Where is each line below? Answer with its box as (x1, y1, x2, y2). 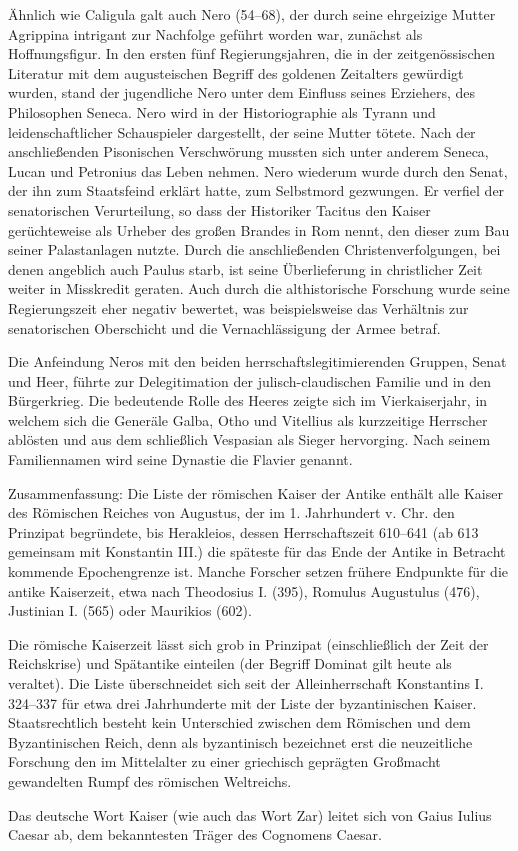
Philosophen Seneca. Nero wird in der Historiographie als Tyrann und (8, 101, 436, 122)
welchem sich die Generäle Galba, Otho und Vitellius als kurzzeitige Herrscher (8, 409, 488, 430)
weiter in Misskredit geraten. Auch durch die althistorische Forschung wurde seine (8, 278, 510, 299)
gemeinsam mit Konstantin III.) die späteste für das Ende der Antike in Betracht (8, 541, 506, 562)
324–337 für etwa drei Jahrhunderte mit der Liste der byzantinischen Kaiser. (8, 692, 477, 713)
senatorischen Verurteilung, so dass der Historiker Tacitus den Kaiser (8, 199, 431, 220)
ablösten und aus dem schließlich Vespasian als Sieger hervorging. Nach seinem (8, 429, 491, 450)
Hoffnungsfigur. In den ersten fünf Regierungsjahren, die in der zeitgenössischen (8, 43, 495, 64)
